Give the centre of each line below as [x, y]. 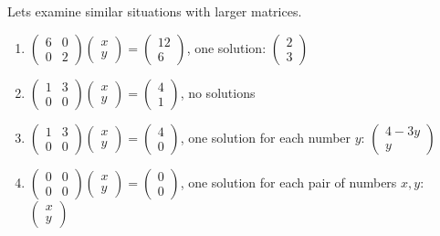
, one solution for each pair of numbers [288, 182]
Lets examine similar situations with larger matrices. [155, 11]
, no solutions [218, 92]
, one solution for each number [266, 137]
